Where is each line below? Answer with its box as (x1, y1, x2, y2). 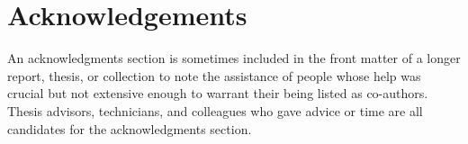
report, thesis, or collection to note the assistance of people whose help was (7, 66, 421, 85)
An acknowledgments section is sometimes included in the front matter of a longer (7, 49, 461, 67)
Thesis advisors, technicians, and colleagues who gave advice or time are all (7, 101, 423, 120)
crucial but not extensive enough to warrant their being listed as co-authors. (7, 84, 428, 103)
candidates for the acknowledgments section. (7, 119, 252, 138)
